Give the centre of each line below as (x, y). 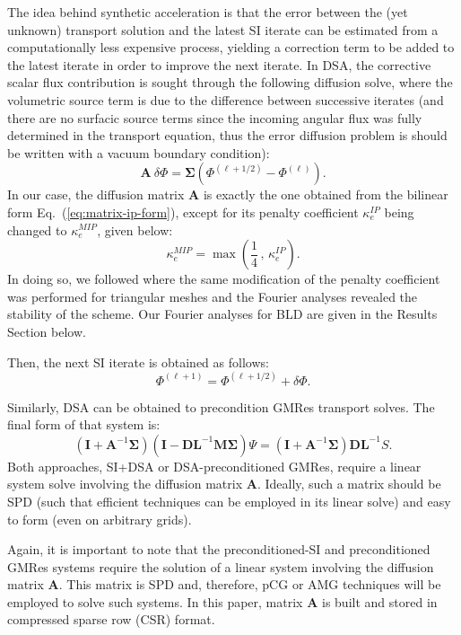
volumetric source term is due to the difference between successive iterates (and (226, 99)
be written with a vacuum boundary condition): (139, 152)
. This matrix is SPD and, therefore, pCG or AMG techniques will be (250, 584)
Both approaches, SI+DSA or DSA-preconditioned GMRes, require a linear (214, 466)
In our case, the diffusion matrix (96, 194)
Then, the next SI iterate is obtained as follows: (138, 362)
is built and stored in (380, 601)
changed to (37, 229)
